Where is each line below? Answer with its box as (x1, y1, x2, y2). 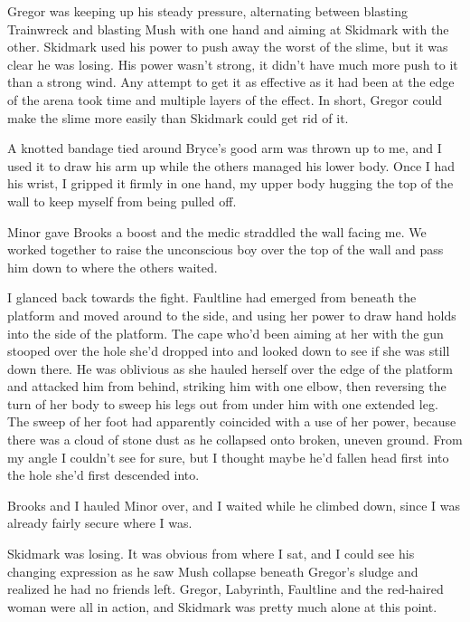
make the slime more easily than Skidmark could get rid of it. (7, 108, 349, 127)
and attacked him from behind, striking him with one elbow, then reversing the (7, 377, 446, 396)
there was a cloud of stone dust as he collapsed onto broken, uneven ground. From (7, 430, 463, 449)
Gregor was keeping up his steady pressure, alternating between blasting (7, 2, 408, 20)
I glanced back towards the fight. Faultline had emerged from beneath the (7, 288, 417, 307)
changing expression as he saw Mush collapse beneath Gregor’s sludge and (7, 561, 418, 580)
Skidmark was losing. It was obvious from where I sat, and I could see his (7, 544, 415, 563)
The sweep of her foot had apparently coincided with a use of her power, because (7, 412, 456, 431)
